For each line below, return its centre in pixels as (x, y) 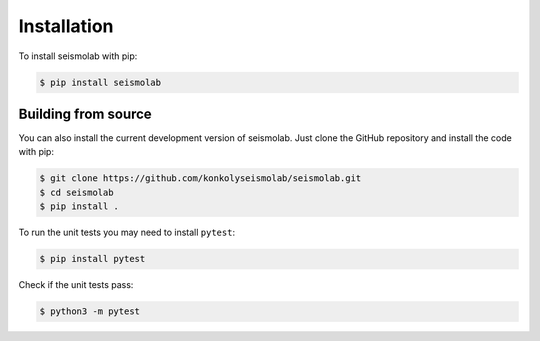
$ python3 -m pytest (89, 311)
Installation (66, 26)
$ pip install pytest (92, 259)
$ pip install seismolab (100, 82)
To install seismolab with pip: (78, 56)
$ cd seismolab (76, 192)
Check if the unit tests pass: (76, 285)
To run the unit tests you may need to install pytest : (126, 232)
